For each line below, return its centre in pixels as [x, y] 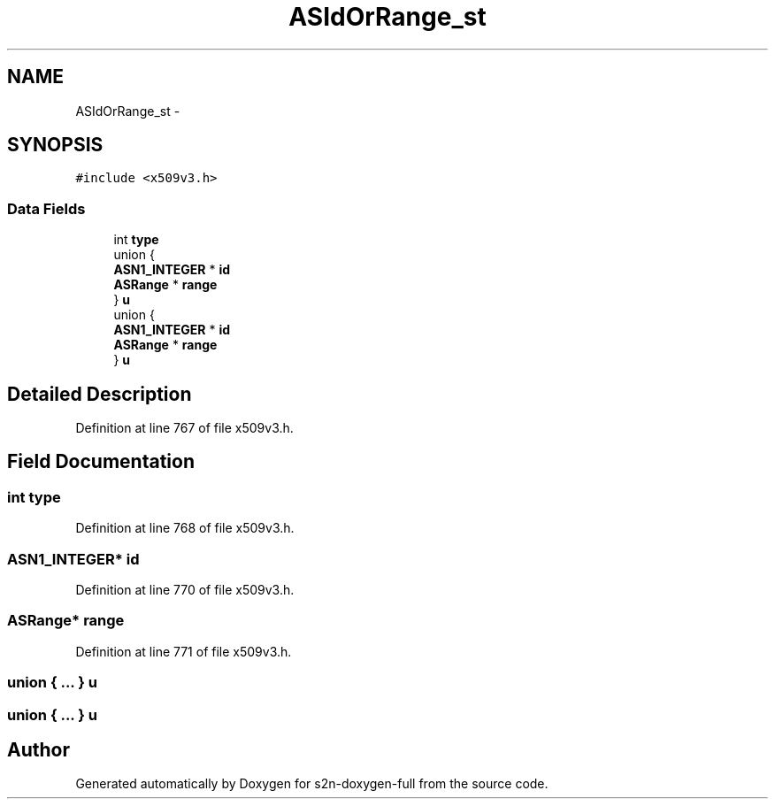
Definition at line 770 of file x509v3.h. [185, 590]
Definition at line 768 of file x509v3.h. [185, 528]
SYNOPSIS [55, 145]
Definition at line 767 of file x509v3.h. [184, 428]
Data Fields [46, 208]
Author [38, 749]
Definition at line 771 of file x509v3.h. [184, 651]
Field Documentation [101, 462]
